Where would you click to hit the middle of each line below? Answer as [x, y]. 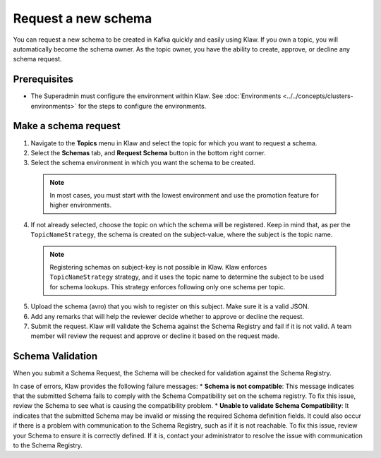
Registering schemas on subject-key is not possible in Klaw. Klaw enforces [158, 267]
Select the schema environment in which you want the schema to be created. [143, 163]
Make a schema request [67, 126]
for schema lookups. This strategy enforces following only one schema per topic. [168, 287]
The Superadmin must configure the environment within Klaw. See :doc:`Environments [156, 96]
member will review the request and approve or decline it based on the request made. [155, 336]
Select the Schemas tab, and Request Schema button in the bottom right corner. [148, 152]
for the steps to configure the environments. [142, 106]
